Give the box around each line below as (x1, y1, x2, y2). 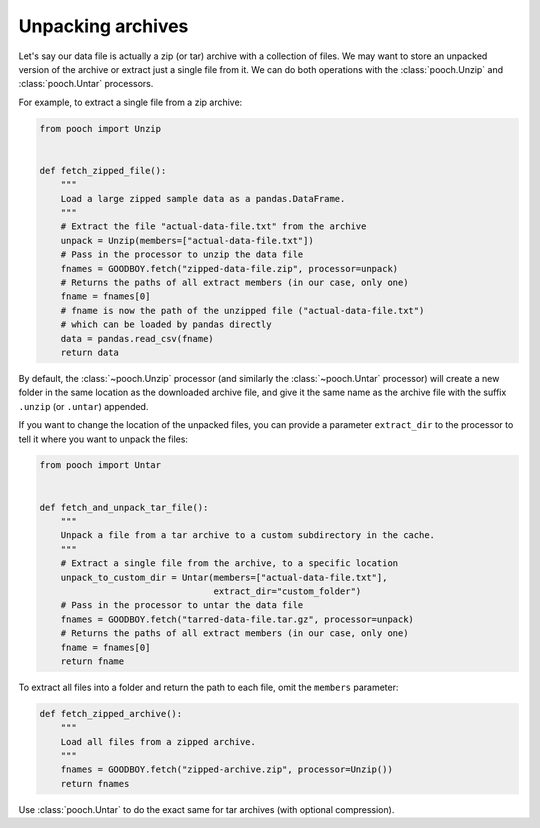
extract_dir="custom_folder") (213, 586, 362, 597)
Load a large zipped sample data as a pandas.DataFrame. (60, 193, 346, 204)
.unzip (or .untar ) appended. (18, 400, 149, 412)
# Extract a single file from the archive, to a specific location (60, 558, 399, 569)
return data (60, 346, 120, 358)
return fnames (60, 778, 130, 789)
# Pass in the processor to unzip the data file (60, 249, 304, 260)
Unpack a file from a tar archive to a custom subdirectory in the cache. (60, 530, 435, 541)
